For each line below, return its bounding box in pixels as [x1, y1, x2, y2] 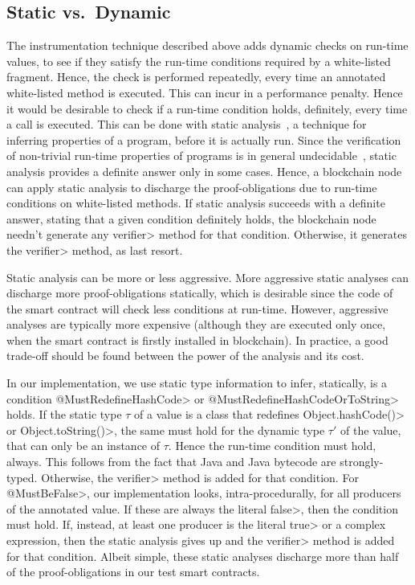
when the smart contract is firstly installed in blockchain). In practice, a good [6, 331, 389, 348]
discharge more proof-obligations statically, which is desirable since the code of [6, 284, 393, 301]
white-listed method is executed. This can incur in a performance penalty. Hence [6, 84, 403, 100]
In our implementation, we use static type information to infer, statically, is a [6, 374, 388, 391]
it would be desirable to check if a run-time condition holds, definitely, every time [6, 100, 408, 117]
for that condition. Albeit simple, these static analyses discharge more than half [6, 547, 399, 564]
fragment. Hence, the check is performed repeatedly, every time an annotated [6, 68, 386, 85]
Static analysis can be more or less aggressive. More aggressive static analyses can [6, 268, 409, 285]
